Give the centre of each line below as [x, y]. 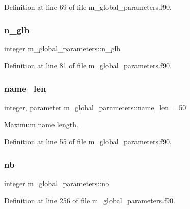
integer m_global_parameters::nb [57, 183]
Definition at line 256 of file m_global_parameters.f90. [90, 200]
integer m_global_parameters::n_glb [62, 48]
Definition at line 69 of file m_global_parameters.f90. [88, 7]
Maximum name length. [41, 124]
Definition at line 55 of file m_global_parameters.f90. [88, 141]
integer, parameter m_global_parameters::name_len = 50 [95, 107]
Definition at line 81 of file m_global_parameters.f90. [88, 66]
